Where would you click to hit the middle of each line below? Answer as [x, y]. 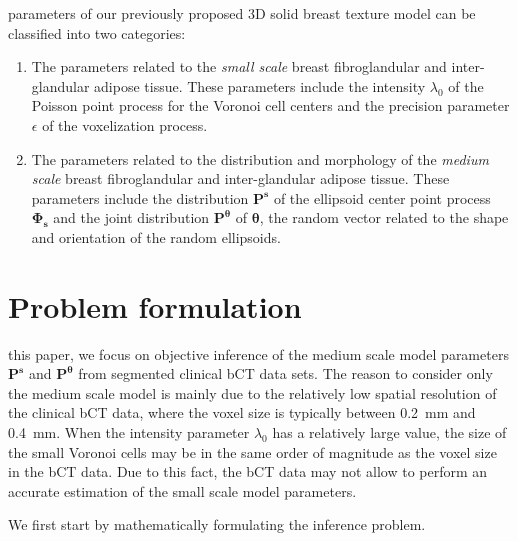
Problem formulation [155, 305]
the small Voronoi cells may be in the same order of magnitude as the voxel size [252, 451]
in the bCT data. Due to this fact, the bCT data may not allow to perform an [248, 471]
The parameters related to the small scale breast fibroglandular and [239, 66]
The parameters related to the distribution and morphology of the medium [260, 158]
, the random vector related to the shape [384, 217]
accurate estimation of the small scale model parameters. [182, 490]
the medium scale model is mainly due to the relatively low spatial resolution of [252, 392]
